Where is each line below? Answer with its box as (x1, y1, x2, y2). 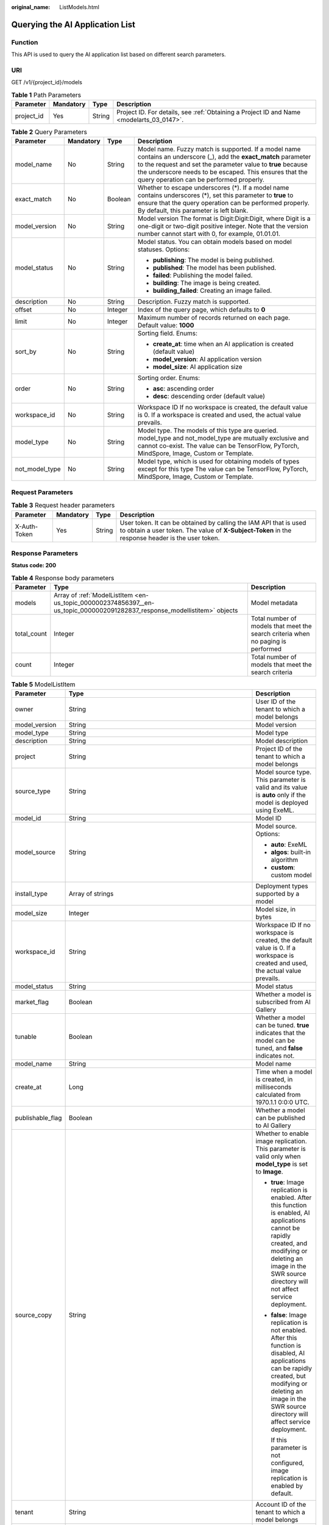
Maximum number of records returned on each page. (137, 314, 291, 322)
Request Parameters (11, 488, 73, 497)
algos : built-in (271, 848, 311, 856)
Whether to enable (255, 1129, 309, 1138)
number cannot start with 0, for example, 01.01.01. (137, 229, 280, 238)
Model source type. (255, 768, 312, 777)
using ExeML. (255, 806, 295, 814)
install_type (15, 889, 48, 898)
